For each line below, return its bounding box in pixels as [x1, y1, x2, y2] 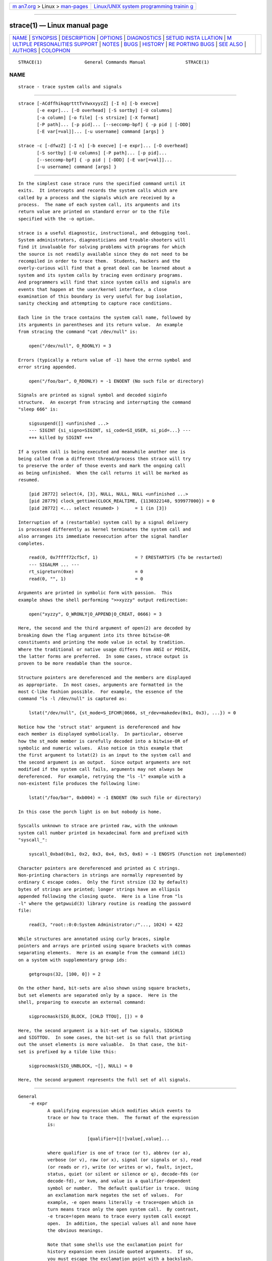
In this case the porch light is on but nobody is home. [18, 809, 162, 815]
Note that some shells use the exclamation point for [47, 1241, 183, 1247]
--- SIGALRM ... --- [28, 561, 80, 567]
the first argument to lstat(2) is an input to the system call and [18, 752, 191, 758]
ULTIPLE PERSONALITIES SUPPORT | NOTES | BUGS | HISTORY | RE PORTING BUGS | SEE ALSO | [12, 40, 246, 47]
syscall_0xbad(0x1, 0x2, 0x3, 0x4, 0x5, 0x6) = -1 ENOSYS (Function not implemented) [28, 851, 247, 857]
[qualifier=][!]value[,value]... [87, 1136, 170, 1142]
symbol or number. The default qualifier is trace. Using [47, 1185, 199, 1191]
